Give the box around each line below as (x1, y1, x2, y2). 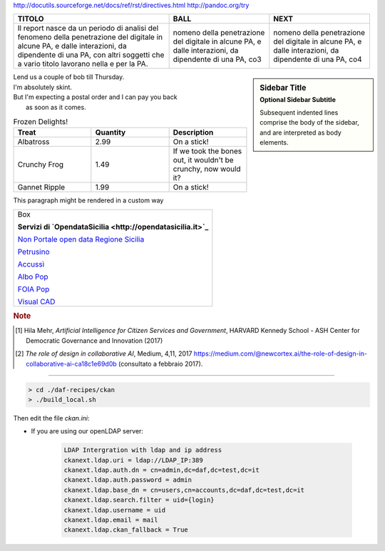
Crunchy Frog (17, 160, 64, 170)
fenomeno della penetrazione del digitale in (17, 32, 163, 42)
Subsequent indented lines (260, 108, 339, 117)
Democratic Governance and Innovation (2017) (26, 336, 163, 345)
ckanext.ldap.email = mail (63, 516, 158, 524)
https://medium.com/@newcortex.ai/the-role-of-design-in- (193, 349, 367, 358)
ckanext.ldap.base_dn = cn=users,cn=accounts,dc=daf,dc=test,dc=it (63, 485, 305, 494)
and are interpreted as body (260, 128, 342, 137)
